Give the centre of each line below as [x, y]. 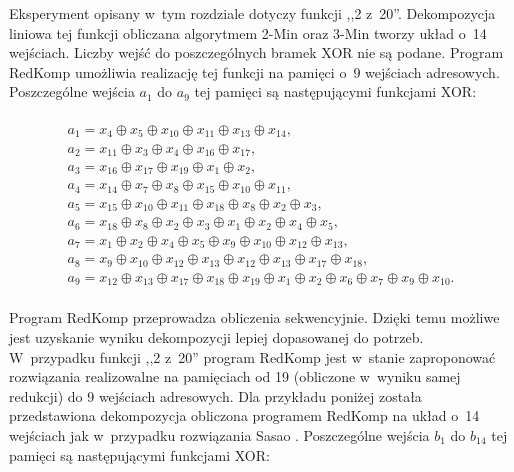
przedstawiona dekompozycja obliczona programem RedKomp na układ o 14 [244, 415]
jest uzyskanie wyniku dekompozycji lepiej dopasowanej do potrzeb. [216, 336]
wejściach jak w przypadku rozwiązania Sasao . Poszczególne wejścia [219, 434]
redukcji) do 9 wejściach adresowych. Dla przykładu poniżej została [215, 395]
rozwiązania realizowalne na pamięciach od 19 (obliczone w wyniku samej [235, 376]
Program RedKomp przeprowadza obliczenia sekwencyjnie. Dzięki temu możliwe [254, 317]
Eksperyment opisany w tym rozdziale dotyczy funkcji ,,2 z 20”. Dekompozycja [252, 13]
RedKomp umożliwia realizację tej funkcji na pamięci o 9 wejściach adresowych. [254, 71]
